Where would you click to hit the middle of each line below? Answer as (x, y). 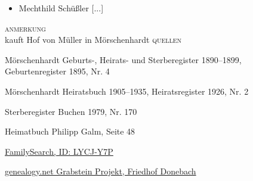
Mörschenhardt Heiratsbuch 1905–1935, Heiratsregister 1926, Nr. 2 (127, 91)
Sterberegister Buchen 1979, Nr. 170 (71, 111)
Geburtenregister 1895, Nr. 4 (57, 71)
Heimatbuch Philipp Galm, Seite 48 (70, 131)
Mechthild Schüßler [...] (61, 8)
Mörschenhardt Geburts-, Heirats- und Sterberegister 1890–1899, (123, 59)
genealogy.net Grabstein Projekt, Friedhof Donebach (101, 171)
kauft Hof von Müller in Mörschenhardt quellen (93, 40)
